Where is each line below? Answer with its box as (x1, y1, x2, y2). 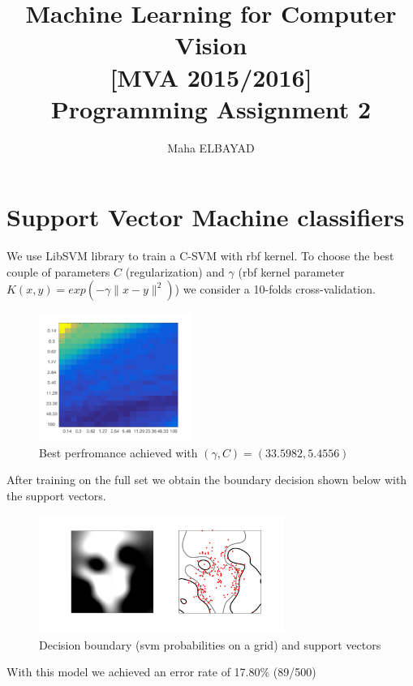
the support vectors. (6, 487, 106, 504)
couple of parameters (6, 263, 110, 280)
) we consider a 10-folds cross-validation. (174, 281, 376, 298)
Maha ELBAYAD (167, 139, 255, 156)
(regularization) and (125, 263, 225, 280)
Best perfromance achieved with (39, 444, 198, 461)
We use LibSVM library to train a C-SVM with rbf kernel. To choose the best (6, 247, 394, 264)
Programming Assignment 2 (50, 92, 372, 125)
